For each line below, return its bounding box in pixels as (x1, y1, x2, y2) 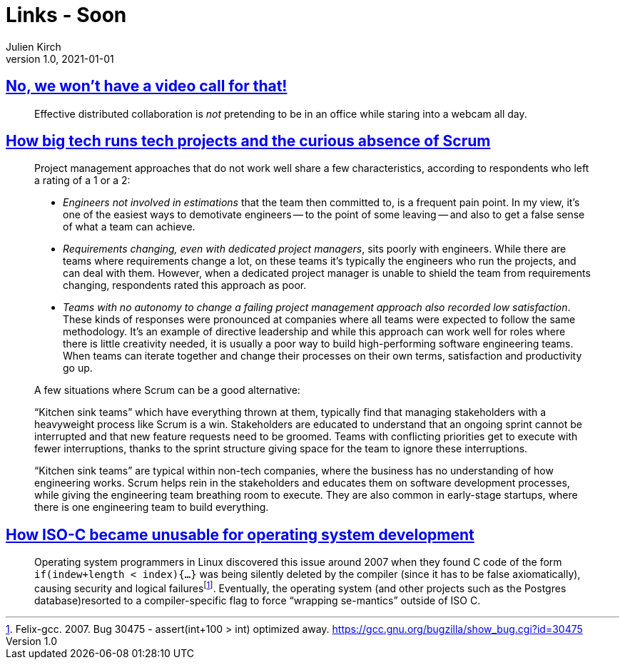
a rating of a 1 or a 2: (34, 174, 131, 187)
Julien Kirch (6, 40, 61, 53)
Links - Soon (6, 3, 127, 27)
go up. (63, 362, 93, 375)
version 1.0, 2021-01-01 (6, 52, 114, 65)
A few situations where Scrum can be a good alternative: (34, 384, 300, 397)
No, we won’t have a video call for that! (6, 77, 288, 96)
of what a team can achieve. (63, 220, 195, 233)
